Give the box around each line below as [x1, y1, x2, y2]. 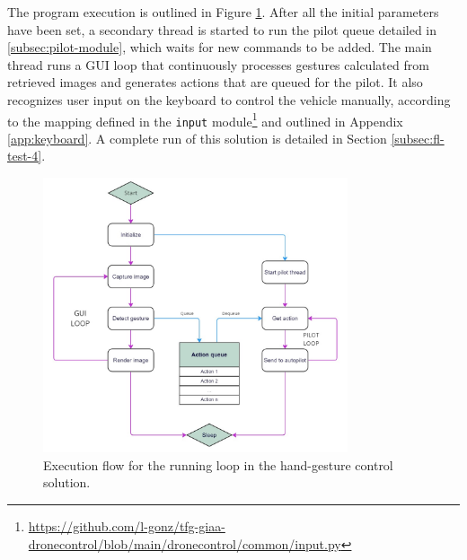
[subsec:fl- [391, 128, 445, 147]
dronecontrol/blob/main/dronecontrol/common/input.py [28, 534, 341, 553]
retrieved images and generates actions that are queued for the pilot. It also [7, 73, 423, 92]
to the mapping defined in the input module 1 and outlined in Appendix [7, 109, 403, 130]
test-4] [7, 146, 42, 165]
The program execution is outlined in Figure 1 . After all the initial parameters [7, 3, 439, 21]
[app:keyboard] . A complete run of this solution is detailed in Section [7, 128, 387, 147]
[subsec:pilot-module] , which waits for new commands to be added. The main [7, 38, 432, 57]
